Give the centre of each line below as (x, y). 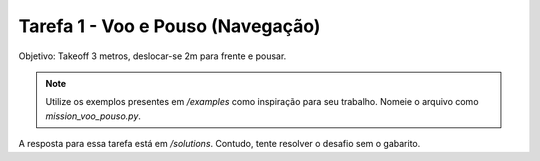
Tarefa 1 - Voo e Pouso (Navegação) (169, 26)
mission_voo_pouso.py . (93, 116)
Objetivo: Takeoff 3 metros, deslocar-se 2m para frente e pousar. (152, 56)
